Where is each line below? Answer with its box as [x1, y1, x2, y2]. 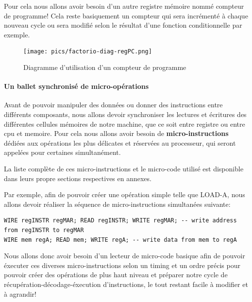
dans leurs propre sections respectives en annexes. [4, 173, 151, 183]
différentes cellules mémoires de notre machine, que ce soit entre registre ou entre [4, 118, 245, 129]
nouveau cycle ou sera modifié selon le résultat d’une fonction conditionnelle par [4, 20, 242, 30]
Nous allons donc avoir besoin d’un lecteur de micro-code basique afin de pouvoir [4, 251, 245, 261]
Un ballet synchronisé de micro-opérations [4, 81, 149, 91]
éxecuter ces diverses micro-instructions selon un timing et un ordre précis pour [4, 260, 240, 270]
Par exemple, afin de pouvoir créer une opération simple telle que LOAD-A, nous [4, 189, 245, 200]
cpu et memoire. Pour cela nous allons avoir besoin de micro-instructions [4, 128, 229, 138]
